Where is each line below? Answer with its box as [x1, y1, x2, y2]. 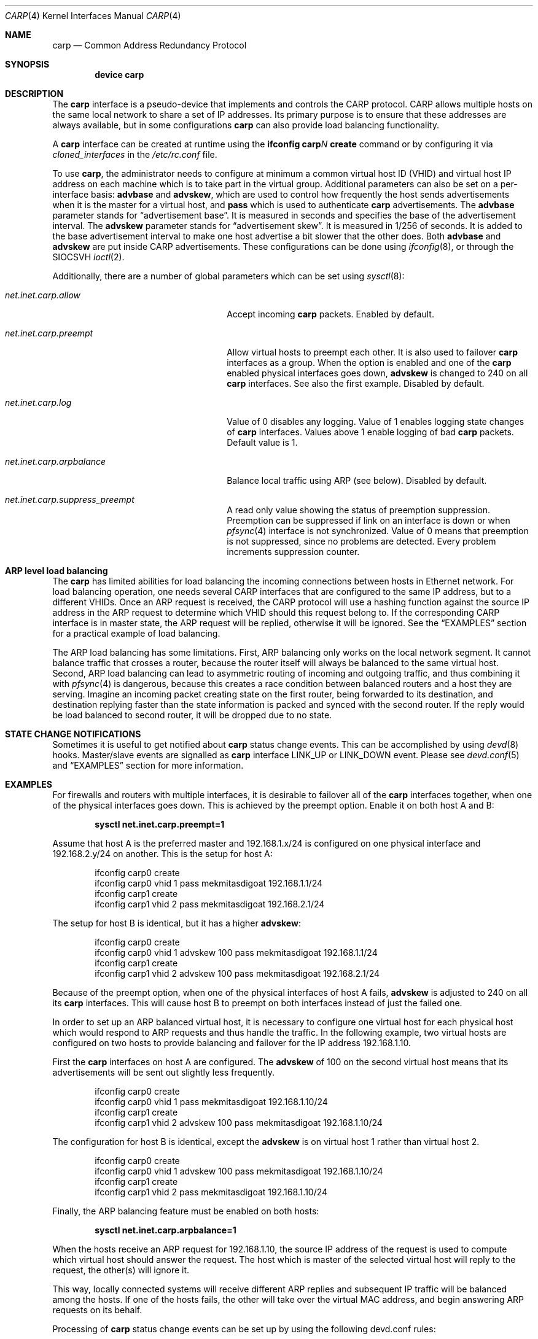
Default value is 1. [227, 437, 298, 448]
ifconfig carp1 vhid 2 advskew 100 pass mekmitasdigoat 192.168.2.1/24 [95, 968, 380, 979]
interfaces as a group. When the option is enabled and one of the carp [227, 357, 512, 368]
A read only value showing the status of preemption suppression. [227, 505, 491, 515]
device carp [95, 69, 144, 80]
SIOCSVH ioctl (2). [52, 252, 125, 262]
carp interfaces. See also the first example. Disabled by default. [227, 378, 485, 389]
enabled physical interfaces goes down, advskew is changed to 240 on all [227, 368, 528, 378]
